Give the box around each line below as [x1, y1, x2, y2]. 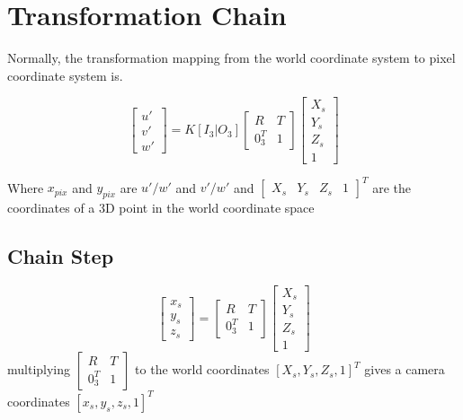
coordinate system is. [7, 66, 123, 84]
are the [372, 178, 412, 197]
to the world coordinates [135, 360, 270, 379]
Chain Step [7, 242, 114, 270]
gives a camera [364, 360, 445, 379]
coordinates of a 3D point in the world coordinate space [7, 198, 315, 217]
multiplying [7, 360, 71, 379]
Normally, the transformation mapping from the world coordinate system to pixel [7, 48, 456, 67]
